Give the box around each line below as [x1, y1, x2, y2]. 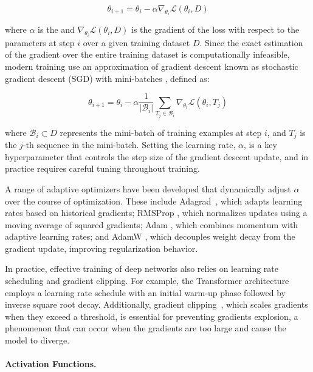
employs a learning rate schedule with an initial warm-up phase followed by [5, 286, 286, 299]
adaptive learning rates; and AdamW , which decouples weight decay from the [5, 230, 295, 243]
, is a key [243, 138, 277, 151]
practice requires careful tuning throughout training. [5, 162, 200, 175]
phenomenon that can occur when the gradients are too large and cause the [5, 322, 286, 334]
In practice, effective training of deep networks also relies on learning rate [5, 262, 278, 275]
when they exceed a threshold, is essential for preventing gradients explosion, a [5, 309, 298, 322]
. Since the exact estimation [199, 36, 303, 49]
